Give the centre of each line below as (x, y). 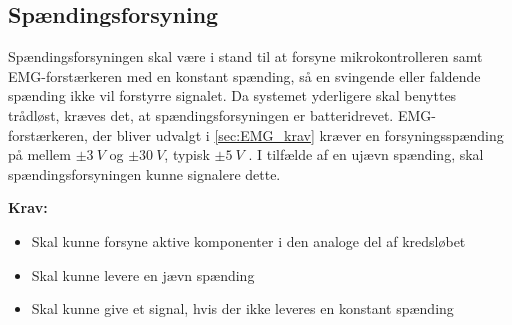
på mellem (39, 154)
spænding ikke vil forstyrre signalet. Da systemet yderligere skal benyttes (232, 95)
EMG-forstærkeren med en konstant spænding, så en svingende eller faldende (244, 75)
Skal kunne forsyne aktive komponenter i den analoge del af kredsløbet (248, 240)
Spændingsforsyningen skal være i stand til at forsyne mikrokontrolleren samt (245, 56)
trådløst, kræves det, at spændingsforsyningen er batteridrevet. (201, 114)
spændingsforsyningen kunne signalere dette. (144, 173)
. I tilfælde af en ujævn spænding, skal (366, 154)
